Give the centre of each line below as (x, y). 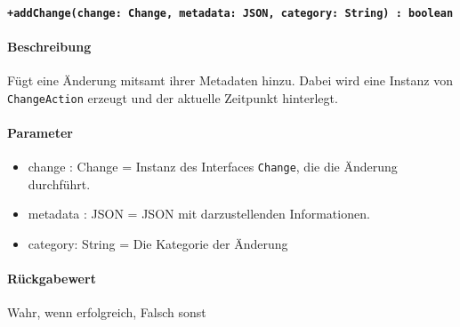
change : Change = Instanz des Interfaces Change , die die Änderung (213, 167)
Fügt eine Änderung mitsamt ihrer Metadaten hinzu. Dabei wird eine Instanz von (230, 80)
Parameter (40, 132)
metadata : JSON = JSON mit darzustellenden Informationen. (199, 214)
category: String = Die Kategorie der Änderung (158, 243)
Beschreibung (49, 46)
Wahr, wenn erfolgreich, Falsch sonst (107, 312)
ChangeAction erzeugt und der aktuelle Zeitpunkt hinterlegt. (173, 97)
